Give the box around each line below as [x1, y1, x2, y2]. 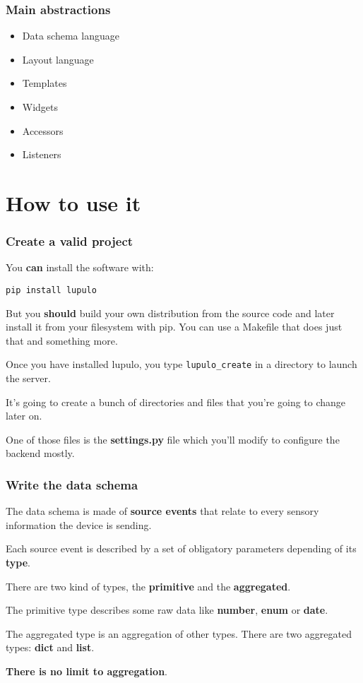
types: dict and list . [6, 640, 95, 655]
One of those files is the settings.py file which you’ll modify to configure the [6, 432, 340, 446]
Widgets [22, 100, 59, 114]
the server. [6, 371, 51, 386]
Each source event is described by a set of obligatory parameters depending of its [6, 541, 357, 556]
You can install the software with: [6, 260, 154, 275]
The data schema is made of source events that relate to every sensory [6, 504, 319, 518]
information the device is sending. [6, 517, 152, 532]
